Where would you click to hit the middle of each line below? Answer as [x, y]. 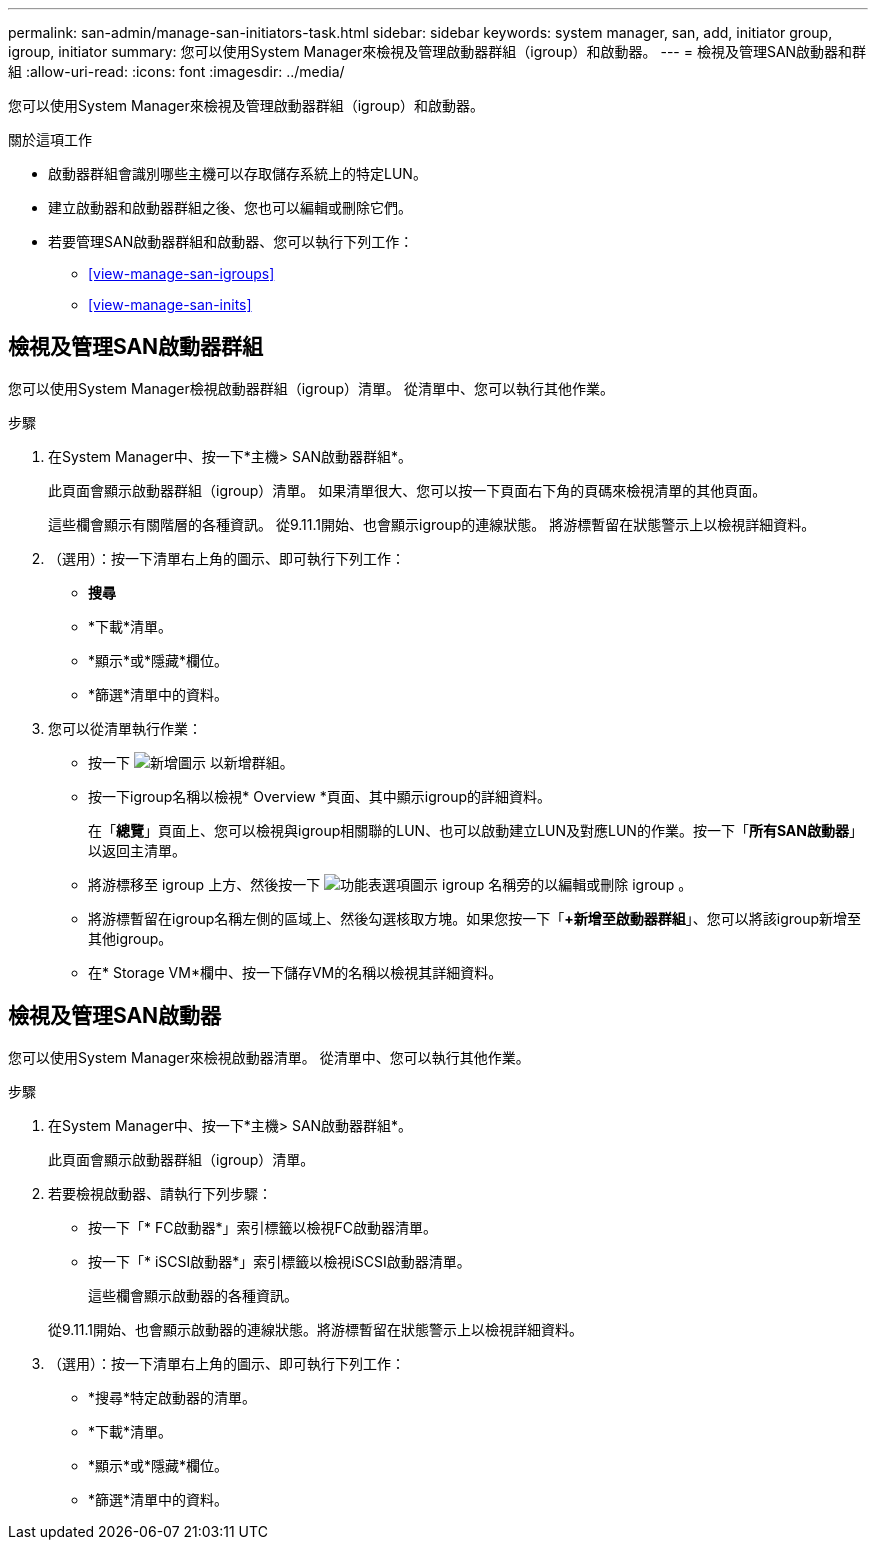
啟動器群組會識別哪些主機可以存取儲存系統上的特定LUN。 [237, 173]
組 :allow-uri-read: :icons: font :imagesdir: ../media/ [176, 71]
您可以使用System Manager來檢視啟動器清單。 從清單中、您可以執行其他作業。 [269, 1057]
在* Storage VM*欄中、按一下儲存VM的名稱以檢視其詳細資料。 [295, 972]
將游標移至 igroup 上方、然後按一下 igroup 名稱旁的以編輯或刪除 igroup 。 [390, 884]
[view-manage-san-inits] [170, 304]
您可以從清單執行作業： [125, 728]
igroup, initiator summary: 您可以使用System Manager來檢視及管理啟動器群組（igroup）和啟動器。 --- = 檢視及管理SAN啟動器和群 [437, 51]
